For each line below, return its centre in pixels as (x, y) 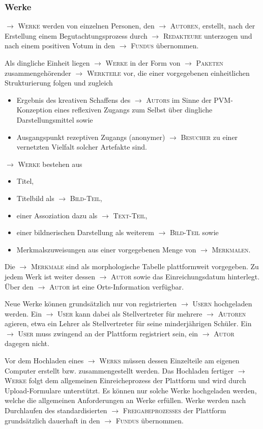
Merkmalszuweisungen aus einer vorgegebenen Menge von (106, 249)
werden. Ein (23, 313)
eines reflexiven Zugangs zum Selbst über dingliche (134, 110)
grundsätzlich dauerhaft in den (52, 420)
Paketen (210, 63)
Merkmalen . (231, 249)
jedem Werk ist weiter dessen (50, 276)
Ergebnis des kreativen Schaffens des (74, 99)
